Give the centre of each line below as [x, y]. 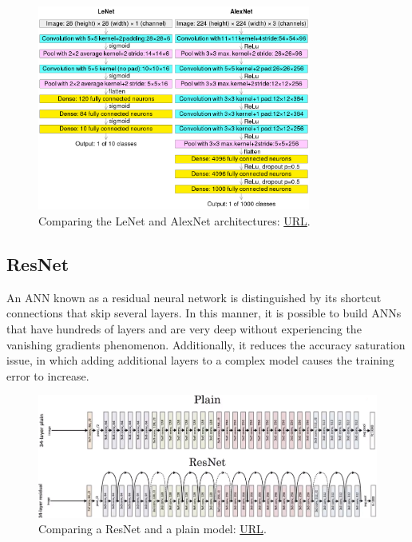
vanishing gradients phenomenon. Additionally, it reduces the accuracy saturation [206, 344]
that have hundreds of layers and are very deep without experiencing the [184, 328]
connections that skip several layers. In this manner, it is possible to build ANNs [204, 313]
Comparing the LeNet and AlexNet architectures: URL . [174, 220]
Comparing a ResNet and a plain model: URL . [153, 529]
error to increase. [48, 375]
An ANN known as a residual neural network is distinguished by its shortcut [194, 297]
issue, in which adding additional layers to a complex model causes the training [200, 360]
